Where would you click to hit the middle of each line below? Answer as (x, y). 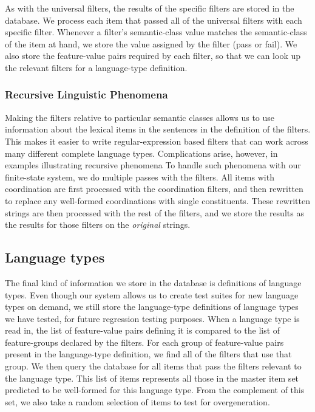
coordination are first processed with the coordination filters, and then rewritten (154, 189)
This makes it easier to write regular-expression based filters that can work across (157, 141)
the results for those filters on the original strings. (98, 225)
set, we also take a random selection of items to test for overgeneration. (137, 401)
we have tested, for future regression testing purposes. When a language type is (152, 318)
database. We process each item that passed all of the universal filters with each (154, 20)
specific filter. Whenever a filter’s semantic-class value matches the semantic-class (156, 32)
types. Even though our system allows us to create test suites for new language (152, 294)
